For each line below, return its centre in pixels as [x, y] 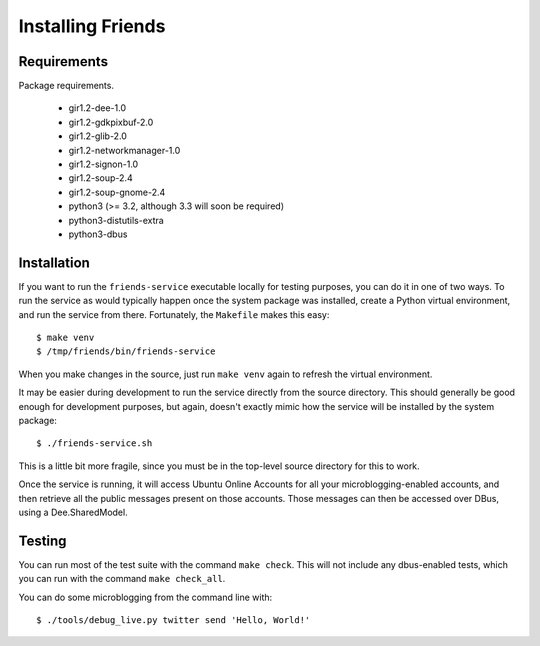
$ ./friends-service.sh [94, 443]
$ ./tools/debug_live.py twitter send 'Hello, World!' [173, 620]
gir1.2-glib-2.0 [97, 136]
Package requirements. [66, 86]
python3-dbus [98, 234]
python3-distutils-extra [116, 220]
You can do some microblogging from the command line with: [145, 597]
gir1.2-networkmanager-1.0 [124, 150]
